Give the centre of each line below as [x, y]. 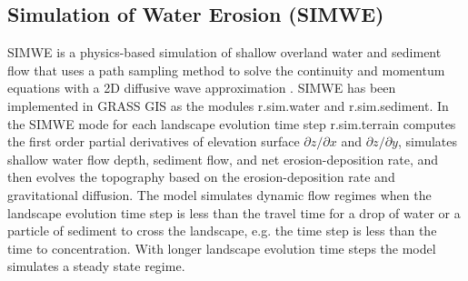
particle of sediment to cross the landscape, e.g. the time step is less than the [222, 231]
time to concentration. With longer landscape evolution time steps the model [222, 248]
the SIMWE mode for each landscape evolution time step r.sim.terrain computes [232, 123]
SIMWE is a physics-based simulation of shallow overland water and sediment [224, 52]
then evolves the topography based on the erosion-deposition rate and [201, 177]
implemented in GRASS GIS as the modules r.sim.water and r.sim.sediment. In [228, 105]
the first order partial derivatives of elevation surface [154, 141]
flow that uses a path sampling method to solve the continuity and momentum [226, 70]
